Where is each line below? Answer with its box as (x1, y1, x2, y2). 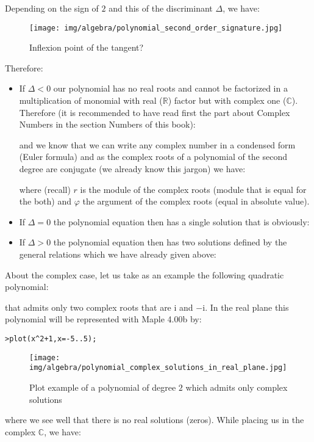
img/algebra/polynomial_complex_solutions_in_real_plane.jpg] (29, 363, 287, 372)
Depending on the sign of (5, 2, 99, 14)
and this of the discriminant (109, 2, 213, 14)
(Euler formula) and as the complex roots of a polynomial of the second (19, 150, 288, 163)
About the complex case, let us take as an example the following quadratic (5, 268, 284, 281)
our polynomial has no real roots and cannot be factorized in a (53, 82, 288, 95)
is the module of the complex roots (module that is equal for (80, 183, 307, 195)
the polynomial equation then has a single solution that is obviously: (53, 215, 310, 228)
